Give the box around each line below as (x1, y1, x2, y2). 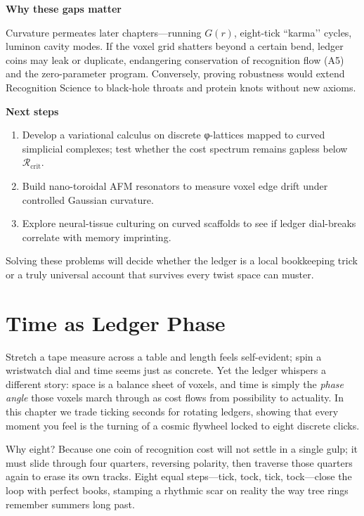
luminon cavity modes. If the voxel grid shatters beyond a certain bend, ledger (6, 39, 344, 53)
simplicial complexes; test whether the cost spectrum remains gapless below (22, 141, 348, 155)
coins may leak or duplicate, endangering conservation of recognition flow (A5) (6, 52, 344, 67)
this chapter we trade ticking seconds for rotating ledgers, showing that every (6, 404, 339, 418)
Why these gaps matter (6, 1, 122, 15)
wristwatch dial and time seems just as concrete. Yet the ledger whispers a (6, 363, 327, 378)
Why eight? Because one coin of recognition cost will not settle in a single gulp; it (6, 441, 358, 456)
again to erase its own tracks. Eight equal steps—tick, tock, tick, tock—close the (6, 469, 352, 484)
